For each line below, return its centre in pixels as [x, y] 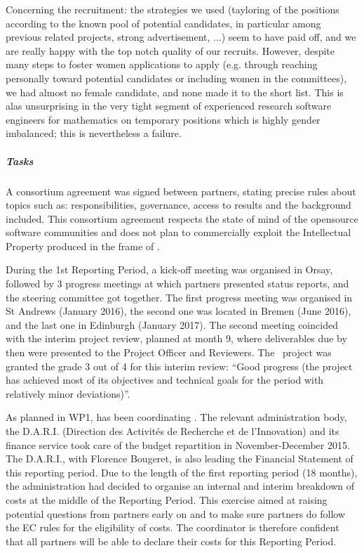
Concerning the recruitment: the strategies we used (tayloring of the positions [173, 9]
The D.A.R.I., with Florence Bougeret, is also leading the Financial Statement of [180, 458]
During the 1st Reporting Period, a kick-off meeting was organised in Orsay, [169, 269]
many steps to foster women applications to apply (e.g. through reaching [162, 64]
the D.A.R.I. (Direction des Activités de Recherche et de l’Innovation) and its [173, 431]
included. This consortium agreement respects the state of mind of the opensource [182, 218]
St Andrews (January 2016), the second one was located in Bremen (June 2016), [178, 311]
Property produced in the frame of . [83, 246]
